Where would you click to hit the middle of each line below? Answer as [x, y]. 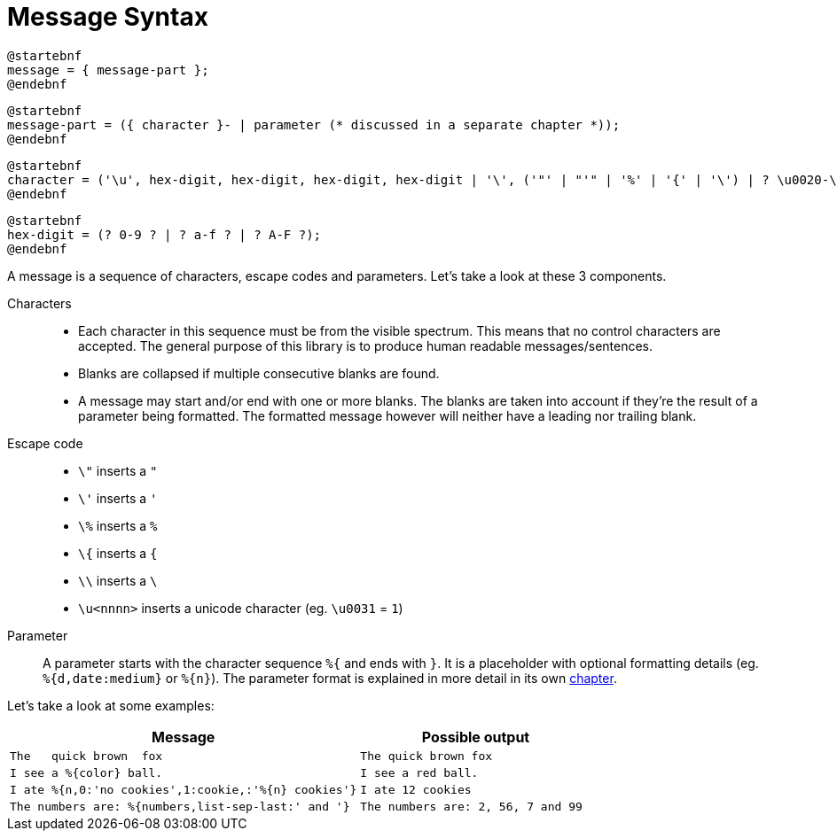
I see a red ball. [419, 772]
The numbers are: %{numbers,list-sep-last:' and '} [180, 806]
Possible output [476, 737]
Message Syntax [108, 17]
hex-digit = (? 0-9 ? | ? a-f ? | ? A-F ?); [164, 234]
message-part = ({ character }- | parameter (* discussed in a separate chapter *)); [314, 124]
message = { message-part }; [108, 70]
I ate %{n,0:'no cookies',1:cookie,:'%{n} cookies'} [184, 789]
